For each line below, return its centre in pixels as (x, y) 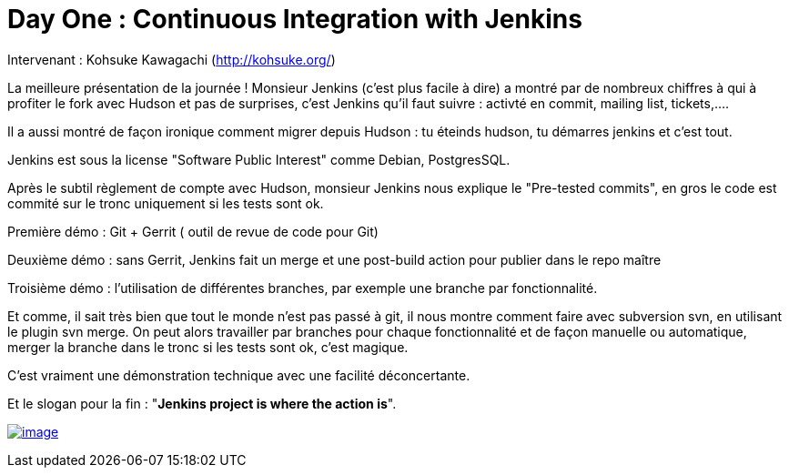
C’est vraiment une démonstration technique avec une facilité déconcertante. (239, 375)
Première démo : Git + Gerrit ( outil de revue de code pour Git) (193, 231)
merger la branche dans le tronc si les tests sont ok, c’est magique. (208, 347)
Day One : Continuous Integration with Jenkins (295, 19)
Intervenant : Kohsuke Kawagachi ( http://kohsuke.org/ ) (172, 59)
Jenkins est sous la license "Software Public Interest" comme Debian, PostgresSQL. (259, 159)
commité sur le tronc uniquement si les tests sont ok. (166, 203)
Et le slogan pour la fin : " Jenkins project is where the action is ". (202, 403)
